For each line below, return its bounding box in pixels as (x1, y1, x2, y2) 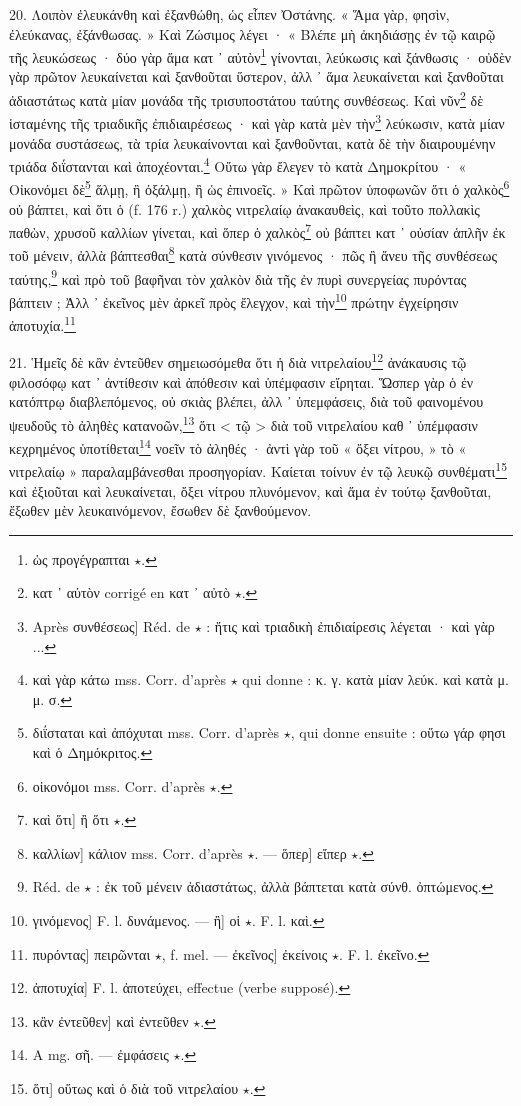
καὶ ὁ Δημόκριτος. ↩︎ (32, 742, 153, 762)
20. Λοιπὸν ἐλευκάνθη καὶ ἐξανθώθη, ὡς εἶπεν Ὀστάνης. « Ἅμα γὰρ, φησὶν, (9, 4, 450, 24)
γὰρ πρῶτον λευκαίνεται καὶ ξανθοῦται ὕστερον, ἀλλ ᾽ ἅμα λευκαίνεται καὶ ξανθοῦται (9, 66, 504, 87)
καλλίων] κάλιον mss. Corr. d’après (32, 842, 243, 863)
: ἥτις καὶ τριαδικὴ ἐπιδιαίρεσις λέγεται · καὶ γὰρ (206, 616, 495, 637)
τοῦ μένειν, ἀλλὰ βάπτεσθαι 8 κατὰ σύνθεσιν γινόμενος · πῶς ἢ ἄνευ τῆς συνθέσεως (9, 242, 497, 266)
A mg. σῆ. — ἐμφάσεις (32, 1044, 169, 1065)
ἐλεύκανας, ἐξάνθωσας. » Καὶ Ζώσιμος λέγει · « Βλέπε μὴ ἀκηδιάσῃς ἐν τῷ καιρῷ (9, 23, 496, 44)
